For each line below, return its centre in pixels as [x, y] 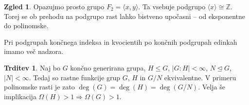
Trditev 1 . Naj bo [32, 67]
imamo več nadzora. [34, 51]
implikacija [20, 96]
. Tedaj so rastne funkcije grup [74, 77]
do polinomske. [26, 26]
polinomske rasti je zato [39, 87]
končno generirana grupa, [108, 67]
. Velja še [212, 87]
